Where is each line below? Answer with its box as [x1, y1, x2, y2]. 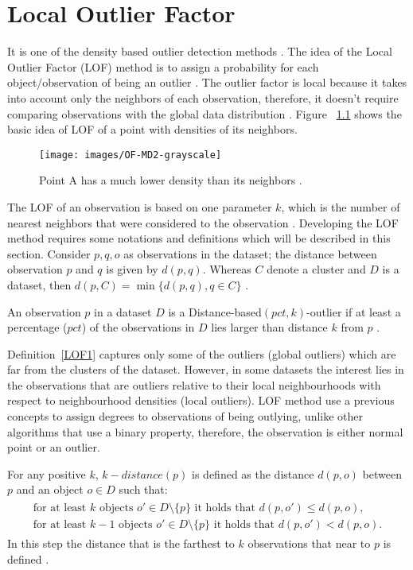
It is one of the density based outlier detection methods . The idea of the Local [7, 43, 392, 60]
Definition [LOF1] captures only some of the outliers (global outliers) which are [7, 345, 396, 362]
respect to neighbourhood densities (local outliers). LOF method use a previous [7, 392, 395, 409]
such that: [119, 481, 168, 498]
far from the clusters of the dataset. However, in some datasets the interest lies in [7, 361, 404, 378]
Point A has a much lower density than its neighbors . [39, 172, 302, 188]
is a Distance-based [168, 303, 262, 320]
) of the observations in [81, 319, 195, 335]
